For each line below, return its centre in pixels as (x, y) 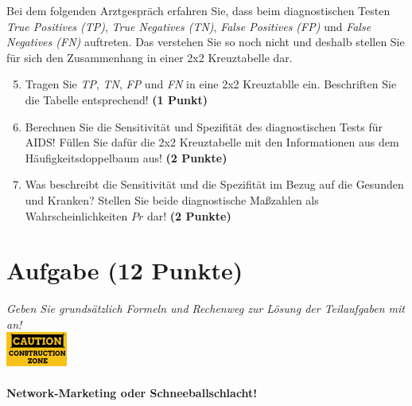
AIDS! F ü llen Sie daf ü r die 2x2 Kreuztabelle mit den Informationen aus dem (212, 142)
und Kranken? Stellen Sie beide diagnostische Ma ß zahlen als (172, 199)
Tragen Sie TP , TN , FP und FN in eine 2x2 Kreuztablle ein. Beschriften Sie (211, 84)
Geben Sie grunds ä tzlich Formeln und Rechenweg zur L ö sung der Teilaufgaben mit (206, 308)
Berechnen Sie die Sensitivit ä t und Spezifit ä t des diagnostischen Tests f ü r (204, 126)
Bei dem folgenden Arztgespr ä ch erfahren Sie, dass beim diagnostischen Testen (198, 10)
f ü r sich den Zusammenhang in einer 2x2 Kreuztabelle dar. (150, 57)
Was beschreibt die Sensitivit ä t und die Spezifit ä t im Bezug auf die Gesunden (214, 184)
